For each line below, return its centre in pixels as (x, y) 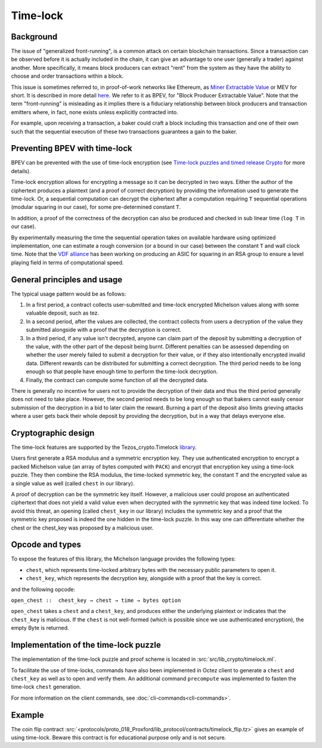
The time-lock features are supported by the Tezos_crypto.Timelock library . (104, 447)
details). (21, 171)
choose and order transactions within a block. (67, 76)
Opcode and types (46, 545)
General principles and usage (67, 280)
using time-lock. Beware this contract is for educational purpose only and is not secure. (119, 737)
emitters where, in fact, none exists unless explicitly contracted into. (95, 112)
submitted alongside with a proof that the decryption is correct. (104, 330)
